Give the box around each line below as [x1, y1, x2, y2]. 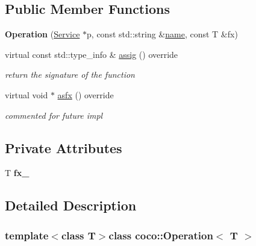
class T [61, 227, 96, 242]
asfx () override [57, 88, 114, 101]
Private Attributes [5, 138, 122, 157]
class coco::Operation [108, 227, 213, 242]
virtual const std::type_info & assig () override [5, 48, 178, 60]
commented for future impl [5, 109, 103, 121]
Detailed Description [5, 196, 137, 215]
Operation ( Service [5, 28, 80, 40]
